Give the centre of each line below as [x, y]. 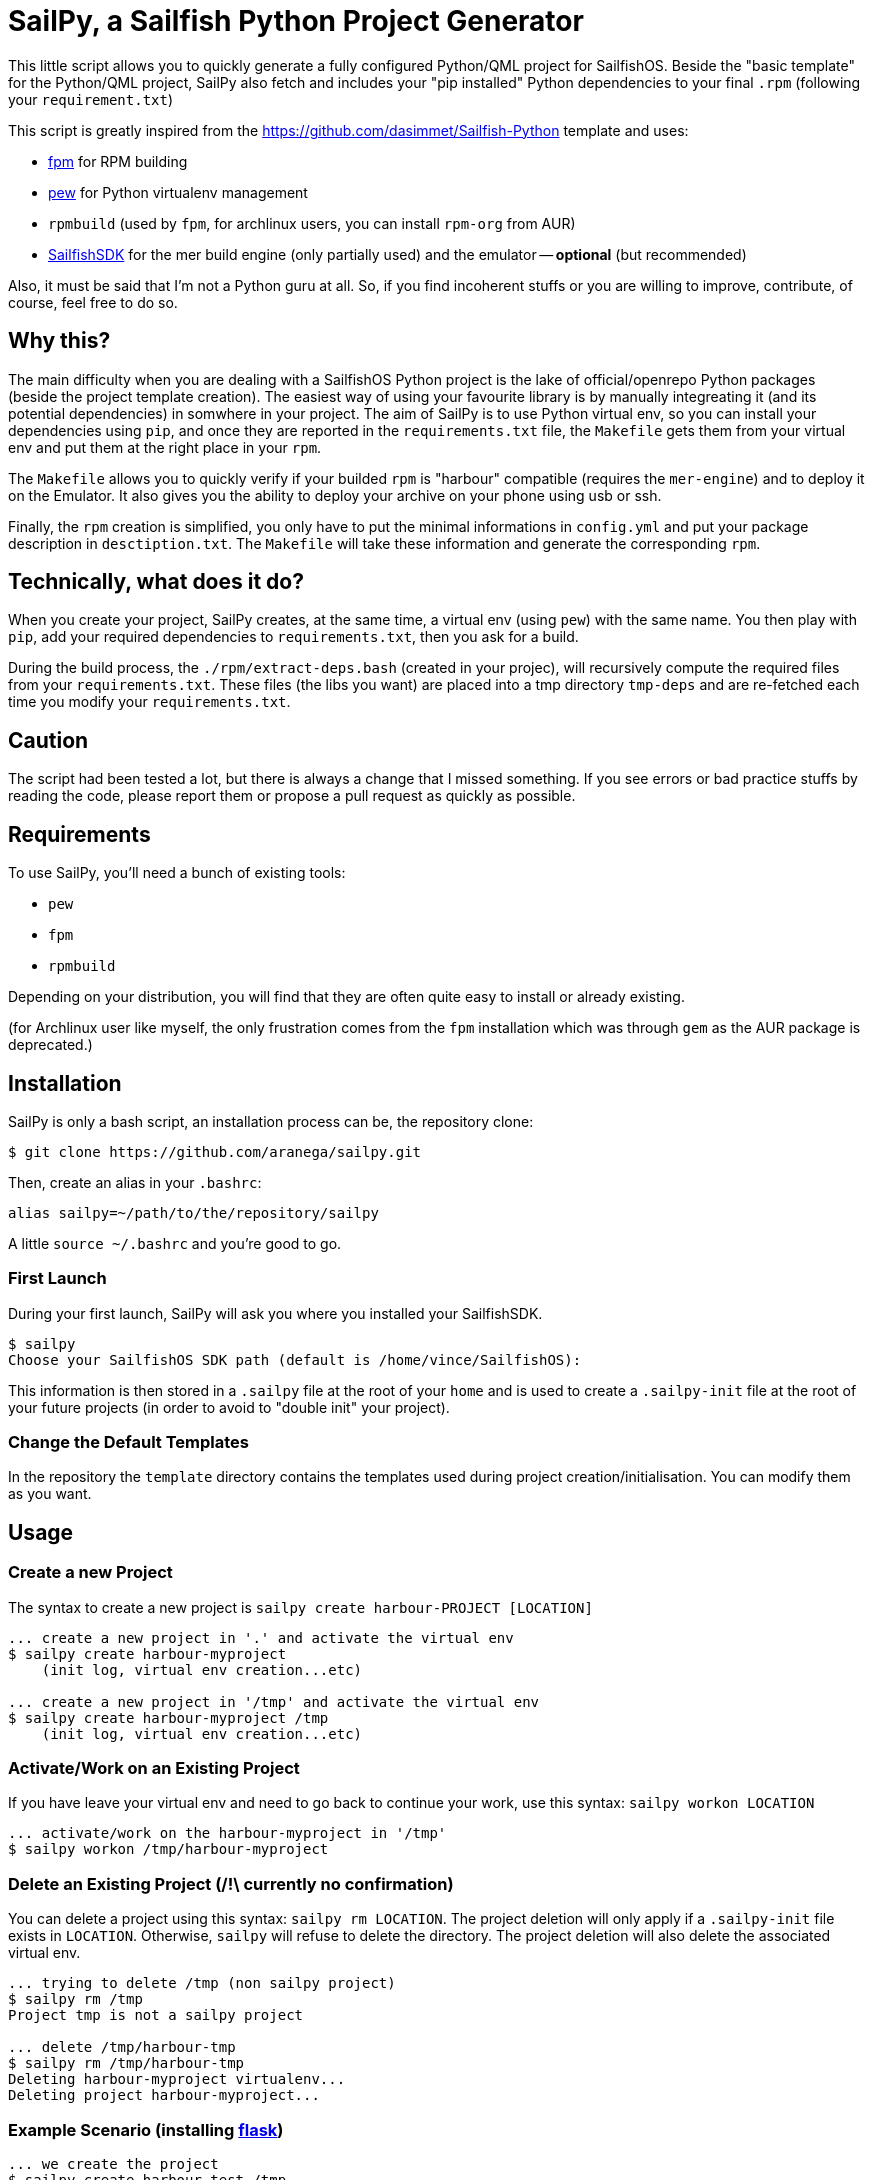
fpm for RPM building [118, 161]
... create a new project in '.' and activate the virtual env [261, 1637]
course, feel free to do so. [93, 302]
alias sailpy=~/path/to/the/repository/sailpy [193, 1212]
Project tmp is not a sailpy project [156, 2015]
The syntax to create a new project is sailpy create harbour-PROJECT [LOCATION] [300, 1607]
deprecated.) [50, 1045]
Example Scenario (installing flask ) [146, 2129]
